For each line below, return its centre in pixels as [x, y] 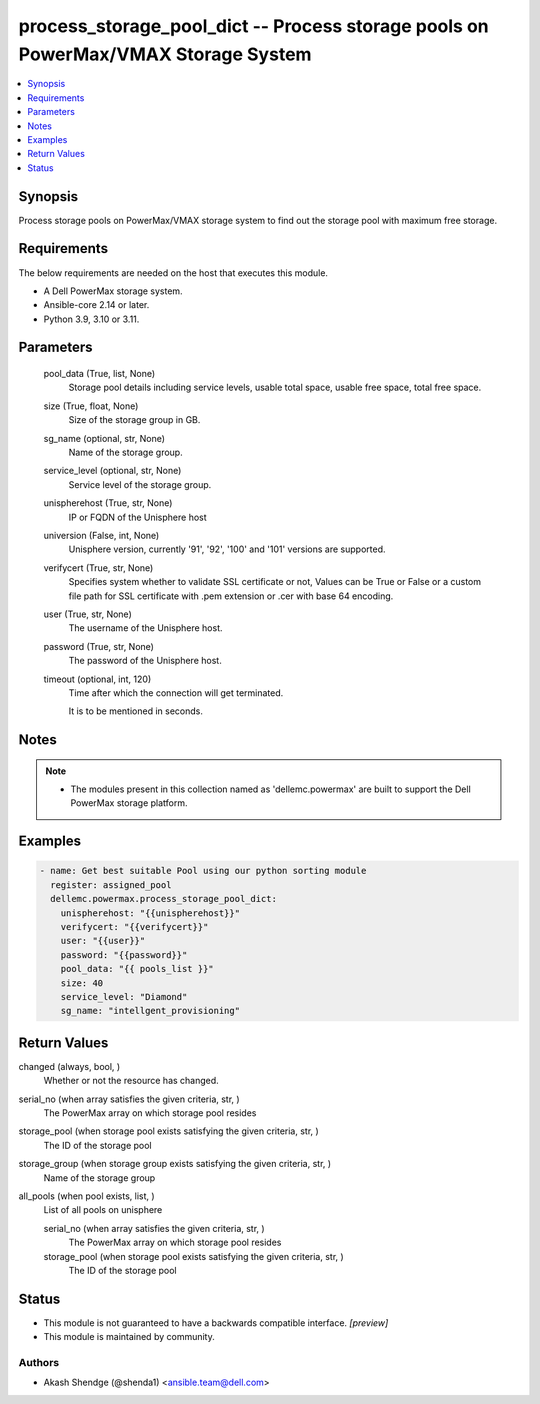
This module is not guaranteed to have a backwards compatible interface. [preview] [216, 1322]
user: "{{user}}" [103, 941]
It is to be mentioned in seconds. [136, 711]
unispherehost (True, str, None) [108, 503]
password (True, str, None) [99, 646]
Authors [39, 1363]
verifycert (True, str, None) [98, 567]
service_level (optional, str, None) [112, 471]
